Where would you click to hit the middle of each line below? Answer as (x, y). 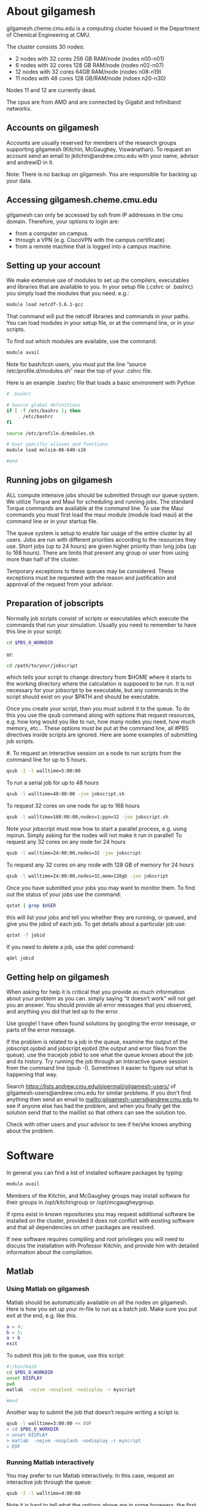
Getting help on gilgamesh (58, 977)
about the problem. (31, 1131)
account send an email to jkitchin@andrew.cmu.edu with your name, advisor (103, 155)
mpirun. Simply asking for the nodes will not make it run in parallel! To (94, 835)
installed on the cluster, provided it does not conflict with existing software (100, 1221)
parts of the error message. (41, 1030)
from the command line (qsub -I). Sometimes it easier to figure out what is (100, 1068)
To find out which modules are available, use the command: (82, 341)
